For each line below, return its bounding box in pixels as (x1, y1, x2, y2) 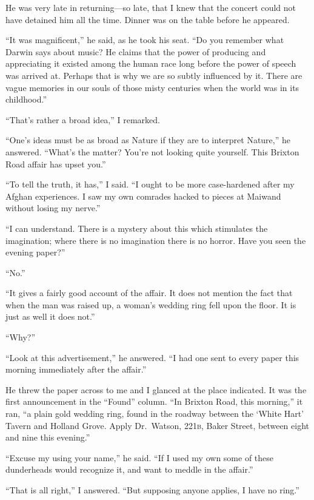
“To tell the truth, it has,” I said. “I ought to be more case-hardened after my (5, 178, 295, 191)
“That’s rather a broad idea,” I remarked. (5, 113, 160, 126)
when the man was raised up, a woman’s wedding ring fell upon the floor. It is (5, 298, 296, 311)
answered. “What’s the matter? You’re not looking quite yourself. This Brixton (5, 145, 299, 158)
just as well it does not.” (5, 310, 95, 323)
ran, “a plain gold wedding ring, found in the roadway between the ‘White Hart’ (5, 407, 304, 420)
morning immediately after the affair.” (5, 363, 147, 376)
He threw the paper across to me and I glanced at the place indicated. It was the (5, 383, 307, 396)
